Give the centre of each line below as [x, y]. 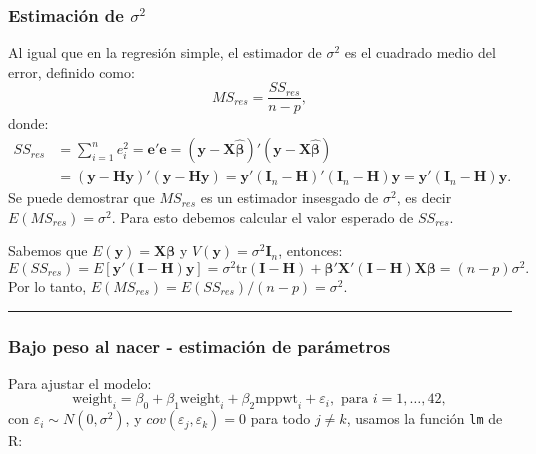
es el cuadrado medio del [420, 52]
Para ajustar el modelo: [80, 382]
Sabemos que [48, 250]
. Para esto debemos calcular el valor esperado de [262, 216]
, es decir [424, 197]
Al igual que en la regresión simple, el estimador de [165, 52]
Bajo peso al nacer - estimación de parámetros [199, 345]
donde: [28, 123]
